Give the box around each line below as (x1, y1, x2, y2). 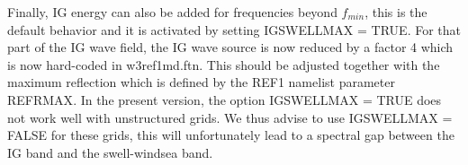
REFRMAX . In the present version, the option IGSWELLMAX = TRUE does (7, 90, 442, 109)
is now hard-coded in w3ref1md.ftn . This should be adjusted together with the (7, 55, 440, 74)
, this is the (364, 3, 427, 21)
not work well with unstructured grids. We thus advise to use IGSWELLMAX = (7, 108, 453, 126)
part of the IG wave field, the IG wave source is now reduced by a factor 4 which (7, 38, 454, 56)
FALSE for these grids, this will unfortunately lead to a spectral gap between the (7, 126, 454, 144)
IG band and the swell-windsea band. (7, 143, 213, 161)
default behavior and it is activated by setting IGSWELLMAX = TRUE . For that (7, 20, 462, 39)
